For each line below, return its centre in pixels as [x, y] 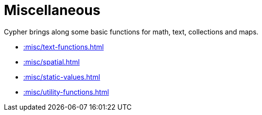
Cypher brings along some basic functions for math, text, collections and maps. [131, 32]
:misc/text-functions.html [64, 47]
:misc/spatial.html [52, 62]
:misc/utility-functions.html [66, 92]
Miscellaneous [52, 10]
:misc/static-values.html [62, 77]
